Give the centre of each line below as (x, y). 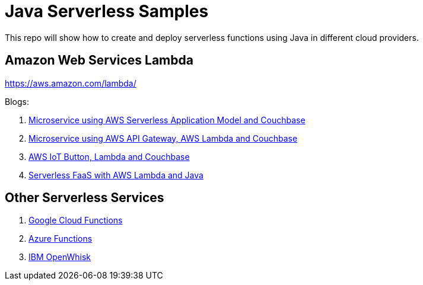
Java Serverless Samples (107, 11)
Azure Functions (61, 239)
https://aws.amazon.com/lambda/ (71, 83)
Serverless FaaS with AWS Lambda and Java (116, 175)
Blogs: (17, 101)
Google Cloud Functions (76, 220)
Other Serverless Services (85, 198)
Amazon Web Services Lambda (99, 60)
